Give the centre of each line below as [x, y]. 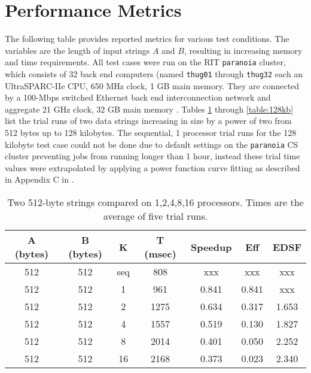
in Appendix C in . [39, 179]
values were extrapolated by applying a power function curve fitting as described [153, 167]
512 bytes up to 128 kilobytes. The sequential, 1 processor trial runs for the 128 [151, 132]
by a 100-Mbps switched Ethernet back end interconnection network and [138, 97]
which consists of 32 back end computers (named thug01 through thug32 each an [154, 73]
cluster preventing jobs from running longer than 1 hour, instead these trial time [153, 156]
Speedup [211, 247]
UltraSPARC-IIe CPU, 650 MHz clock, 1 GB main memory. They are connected [152, 85]
